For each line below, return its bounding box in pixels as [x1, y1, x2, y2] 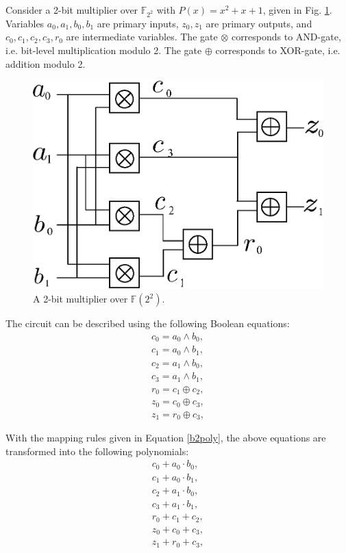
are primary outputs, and [206, 16, 312, 30]
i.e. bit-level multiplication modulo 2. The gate [5, 42, 202, 57]
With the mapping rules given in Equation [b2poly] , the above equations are [5, 430, 326, 445]
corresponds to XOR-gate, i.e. [215, 42, 341, 57]
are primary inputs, [97, 16, 179, 30]
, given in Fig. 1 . [262, 3, 332, 16]
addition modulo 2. [5, 56, 86, 70]
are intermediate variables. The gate [66, 29, 218, 44]
